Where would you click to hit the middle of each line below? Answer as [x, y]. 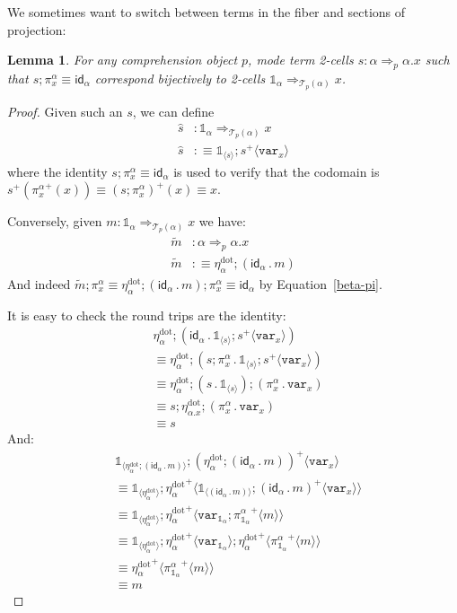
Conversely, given [55, 221]
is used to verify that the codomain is [277, 171]
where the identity [57, 171]
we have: [222, 221]
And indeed [39, 283]
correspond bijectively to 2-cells [180, 78]
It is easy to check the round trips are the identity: [147, 315]
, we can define [173, 111]
